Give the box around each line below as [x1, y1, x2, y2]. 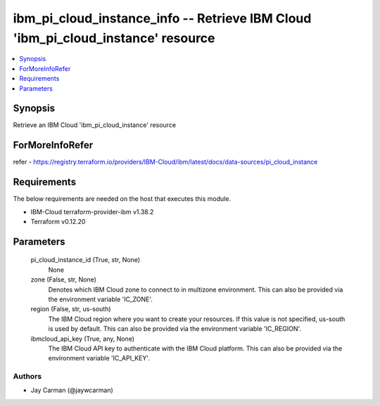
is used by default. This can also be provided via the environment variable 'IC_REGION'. [48, 325, 302, 333]
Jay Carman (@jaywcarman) [30, 386, 114, 395]
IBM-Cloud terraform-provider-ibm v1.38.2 [30, 207, 154, 216]
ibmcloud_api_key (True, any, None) [30, 334, 135, 343]
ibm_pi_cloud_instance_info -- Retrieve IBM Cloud [13, 11, 312, 26]
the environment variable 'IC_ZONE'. [48, 295, 153, 303]
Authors [13, 372, 42, 381]
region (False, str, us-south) [30, 305, 112, 313]
